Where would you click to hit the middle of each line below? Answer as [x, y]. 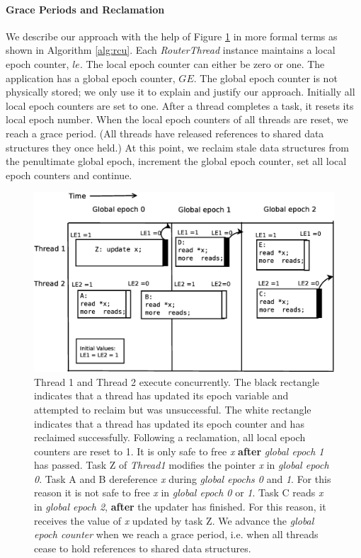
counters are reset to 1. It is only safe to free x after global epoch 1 [179, 451]
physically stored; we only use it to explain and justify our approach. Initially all [180, 92]
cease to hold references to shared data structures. [143, 548]
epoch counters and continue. [69, 175]
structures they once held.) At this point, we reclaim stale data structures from [177, 147]
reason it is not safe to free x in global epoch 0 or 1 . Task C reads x [179, 492]
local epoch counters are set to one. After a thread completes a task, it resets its [180, 105]
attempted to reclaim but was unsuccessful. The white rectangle [173, 409]
